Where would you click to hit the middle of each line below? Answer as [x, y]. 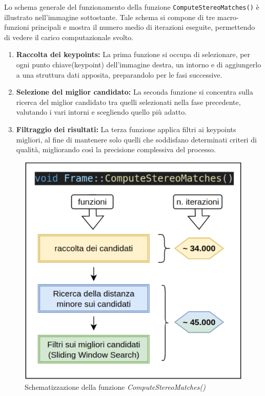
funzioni [17, 27]
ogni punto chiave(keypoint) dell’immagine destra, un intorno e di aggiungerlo [139, 65]
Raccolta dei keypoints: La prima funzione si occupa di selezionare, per [133, 54]
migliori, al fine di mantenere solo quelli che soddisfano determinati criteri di [136, 139]
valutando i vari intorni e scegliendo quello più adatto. [101, 112]
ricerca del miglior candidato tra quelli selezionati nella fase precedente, [128, 102]
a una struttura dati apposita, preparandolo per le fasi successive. [119, 74]
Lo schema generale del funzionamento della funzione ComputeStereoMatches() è [132, 7]
